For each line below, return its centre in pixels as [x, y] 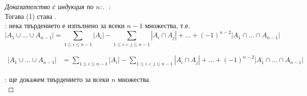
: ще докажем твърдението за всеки [57, 79]
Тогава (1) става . [31, 16]
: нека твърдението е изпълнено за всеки [65, 25]
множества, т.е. [168, 25]
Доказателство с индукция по [49, 6]
